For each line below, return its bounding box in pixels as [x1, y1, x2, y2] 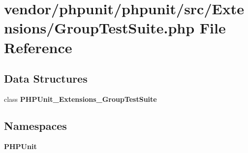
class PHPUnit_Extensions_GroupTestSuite [4, 93, 157, 104]
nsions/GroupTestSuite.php [4, 18, 195, 38]
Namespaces [4, 118, 67, 133]
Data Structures [4, 71, 88, 86]
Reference [4, 37, 72, 57]
